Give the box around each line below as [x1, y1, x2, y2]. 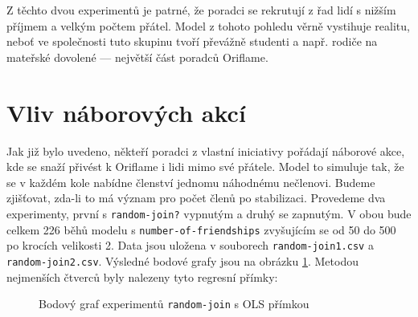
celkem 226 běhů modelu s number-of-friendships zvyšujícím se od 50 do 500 [6, 221, 396, 238]
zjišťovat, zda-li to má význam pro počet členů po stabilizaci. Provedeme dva [6, 189, 386, 206]
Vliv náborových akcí [6, 96, 246, 128]
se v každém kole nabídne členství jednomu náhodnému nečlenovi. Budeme [6, 173, 375, 190]
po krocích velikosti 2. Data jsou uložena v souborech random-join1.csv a [6, 237, 374, 254]
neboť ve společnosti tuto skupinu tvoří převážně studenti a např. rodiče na [6, 33, 378, 50]
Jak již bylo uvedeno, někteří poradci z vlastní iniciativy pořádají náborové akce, [6, 142, 405, 159]
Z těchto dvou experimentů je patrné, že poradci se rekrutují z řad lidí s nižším [6, 2, 396, 18]
